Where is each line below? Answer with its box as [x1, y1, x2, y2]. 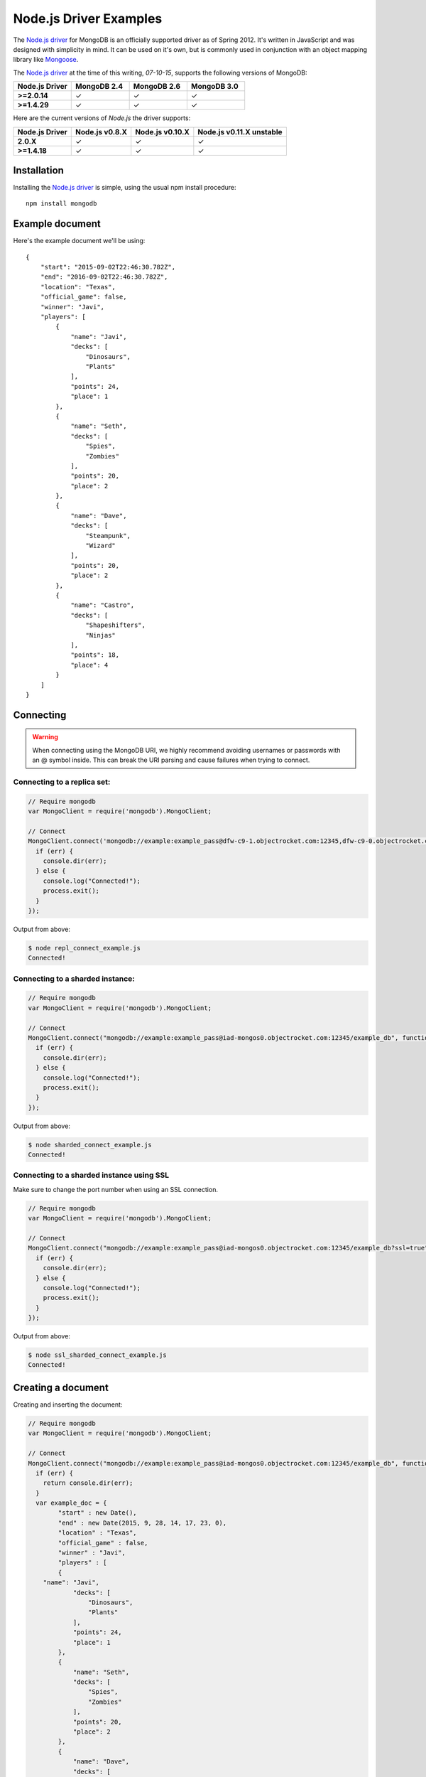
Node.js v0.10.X [135, 127, 190, 136]
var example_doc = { [35, 1499, 107, 1507]
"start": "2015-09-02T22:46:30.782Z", [40, 263, 176, 272]
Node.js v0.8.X [75, 127, 128, 136]
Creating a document [13, 1381, 109, 1393]
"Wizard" [85, 542, 116, 550]
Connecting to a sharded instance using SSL [13, 1170, 170, 1180]
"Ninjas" [85, 631, 116, 639]
